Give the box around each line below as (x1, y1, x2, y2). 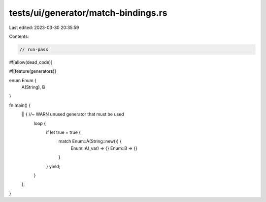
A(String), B (21, 84, 45, 90)
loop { (33, 120, 46, 126)
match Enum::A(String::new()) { (58, 138, 122, 144)
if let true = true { (46, 129, 81, 135)
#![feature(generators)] (9, 68, 56, 74)
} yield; (46, 163, 61, 169)
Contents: (9, 33, 29, 39)
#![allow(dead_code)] (9, 59, 53, 65)
